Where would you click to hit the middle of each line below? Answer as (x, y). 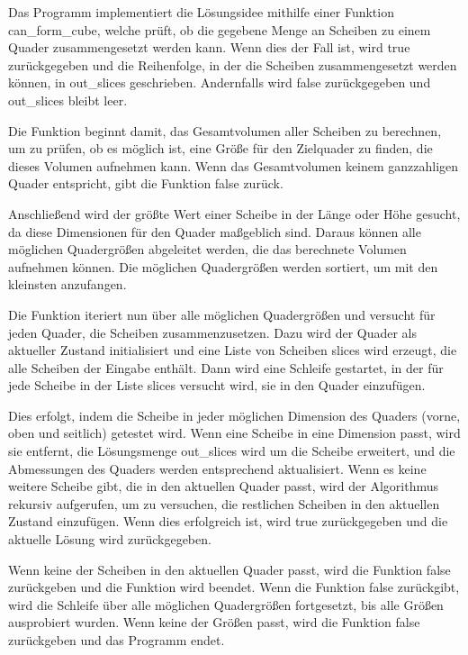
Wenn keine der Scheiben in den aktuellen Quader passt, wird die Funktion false (229, 569)
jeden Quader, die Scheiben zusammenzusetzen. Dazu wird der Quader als (213, 332)
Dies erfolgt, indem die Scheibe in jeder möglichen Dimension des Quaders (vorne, (234, 415)
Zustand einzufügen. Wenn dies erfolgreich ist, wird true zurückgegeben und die (228, 521)
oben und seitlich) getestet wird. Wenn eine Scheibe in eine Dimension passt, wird (234, 433)
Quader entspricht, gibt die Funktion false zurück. (146, 183)
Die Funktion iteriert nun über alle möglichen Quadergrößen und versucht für (222, 314)
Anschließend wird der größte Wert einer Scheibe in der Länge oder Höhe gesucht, (234, 213)
